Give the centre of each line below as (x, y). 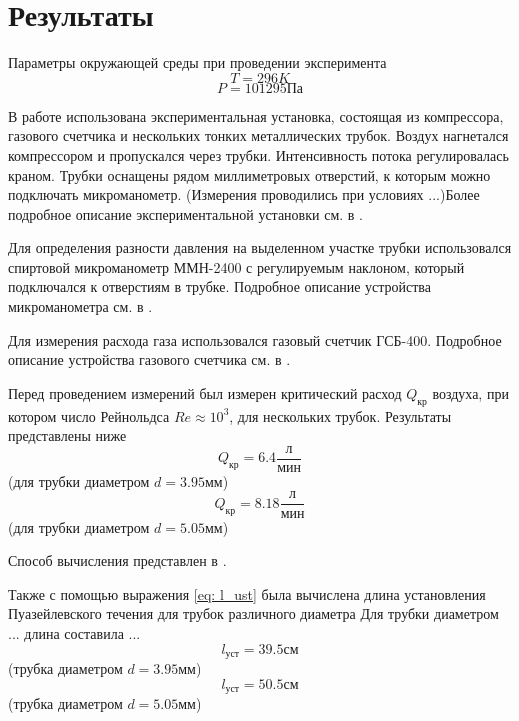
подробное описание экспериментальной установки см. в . (185, 213)
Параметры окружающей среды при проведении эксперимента (197, 62)
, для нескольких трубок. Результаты (340, 415)
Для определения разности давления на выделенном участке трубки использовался (260, 247)
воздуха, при (470, 392)
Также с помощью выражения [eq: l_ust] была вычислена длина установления (247, 593)
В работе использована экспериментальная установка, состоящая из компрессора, (256, 115)
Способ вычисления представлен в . (117, 560)
